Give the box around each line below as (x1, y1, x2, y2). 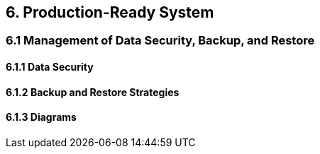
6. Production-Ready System (6, 4, 214, 21)
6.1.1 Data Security (6, 61, 94, 73)
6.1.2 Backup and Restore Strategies (6, 85, 180, 98)
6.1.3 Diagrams (6, 111, 77, 124)
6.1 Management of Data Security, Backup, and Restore (6, 33, 315, 48)
